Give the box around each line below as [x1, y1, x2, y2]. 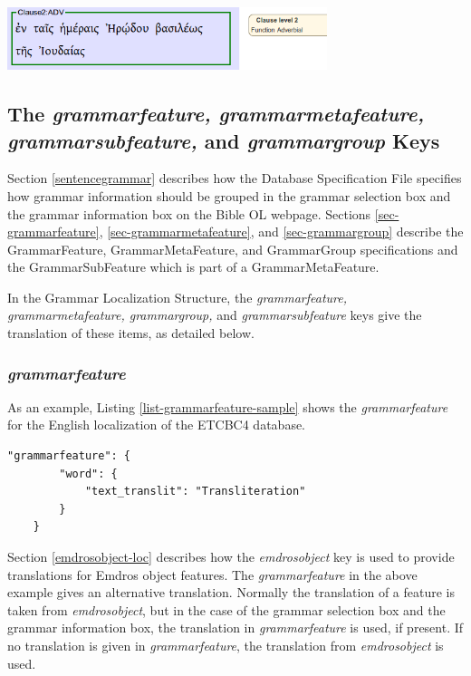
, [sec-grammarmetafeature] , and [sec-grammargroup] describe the [99, 222, 464, 241]
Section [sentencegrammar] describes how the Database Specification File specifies [7, 169, 462, 188]
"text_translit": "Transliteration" [84, 485, 306, 498]
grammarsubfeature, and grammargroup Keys [7, 126, 440, 154]
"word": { [59, 467, 118, 480]
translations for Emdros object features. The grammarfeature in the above [7, 565, 418, 584]
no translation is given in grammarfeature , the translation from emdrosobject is [7, 636, 444, 655]
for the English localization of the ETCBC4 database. [7, 415, 306, 434]
